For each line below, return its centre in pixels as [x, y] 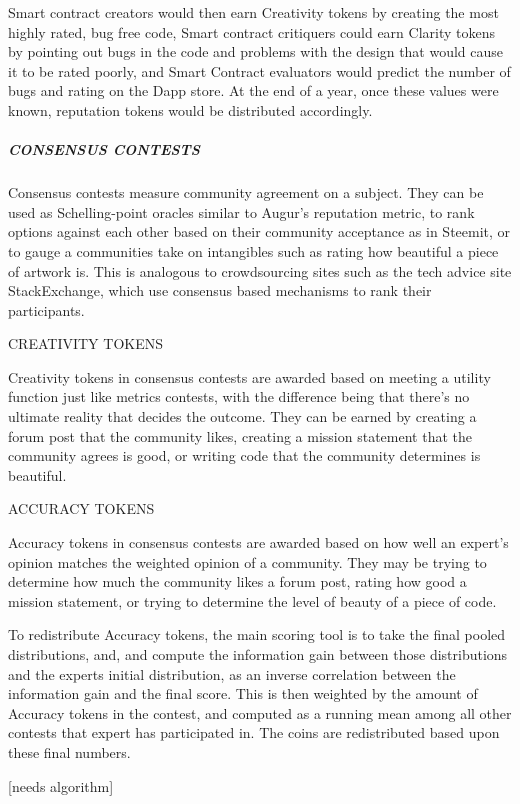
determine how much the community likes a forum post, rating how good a [237, 581]
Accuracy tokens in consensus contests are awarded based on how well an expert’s [258, 542]
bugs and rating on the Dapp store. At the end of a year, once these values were [253, 90]
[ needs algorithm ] [61, 785]
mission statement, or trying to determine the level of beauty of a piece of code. [252, 600]
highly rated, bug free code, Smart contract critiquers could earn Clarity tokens [251, 31]
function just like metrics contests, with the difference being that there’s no [239, 396]
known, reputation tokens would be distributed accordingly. [190, 109]
